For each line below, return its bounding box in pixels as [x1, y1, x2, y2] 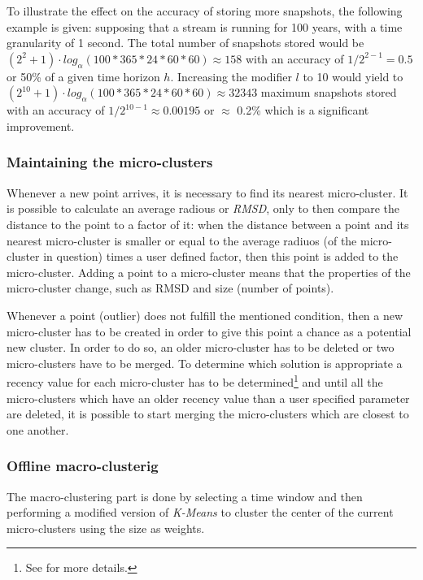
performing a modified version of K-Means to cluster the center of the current [7, 504, 394, 521]
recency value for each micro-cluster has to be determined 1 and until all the [7, 371, 383, 390]
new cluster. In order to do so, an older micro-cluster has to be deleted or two [7, 339, 395, 356]
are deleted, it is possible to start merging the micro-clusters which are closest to [7, 405, 409, 422]
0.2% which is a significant [237, 102, 369, 119]
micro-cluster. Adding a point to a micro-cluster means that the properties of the [7, 263, 411, 280]
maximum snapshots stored [260, 84, 397, 101]
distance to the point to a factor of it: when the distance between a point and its [7, 215, 409, 232]
